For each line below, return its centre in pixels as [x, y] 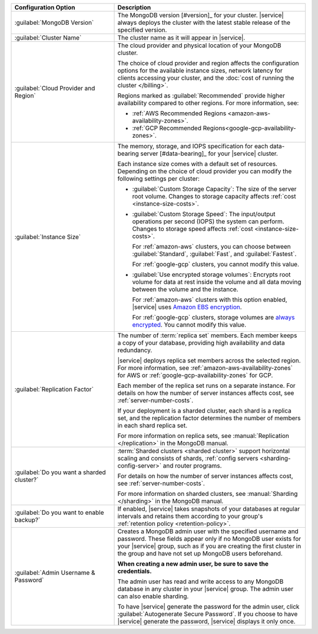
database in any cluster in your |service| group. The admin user [206, 589]
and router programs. [192, 465]
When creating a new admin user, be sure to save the [193, 564]
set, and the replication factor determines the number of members [209, 418]
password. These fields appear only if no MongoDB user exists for [209, 539]
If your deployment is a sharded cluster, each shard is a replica [204, 411]
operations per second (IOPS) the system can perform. [208, 221]
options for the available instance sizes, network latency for [200, 71]
